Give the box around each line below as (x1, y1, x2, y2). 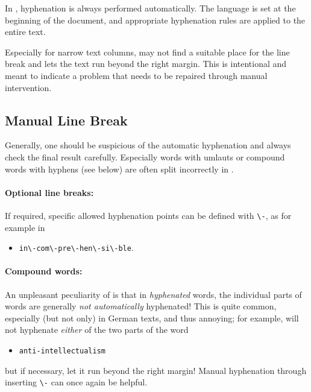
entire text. (5, 25, 46, 38)
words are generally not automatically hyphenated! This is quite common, (5, 300, 277, 312)
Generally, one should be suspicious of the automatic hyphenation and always (5, 139, 291, 151)
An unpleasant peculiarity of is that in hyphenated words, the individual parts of (5, 288, 302, 300)
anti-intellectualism (19, 347, 105, 356)
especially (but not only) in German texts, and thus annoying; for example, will (5, 311, 299, 324)
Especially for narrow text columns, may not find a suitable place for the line (5, 45, 290, 58)
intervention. (5, 81, 52, 93)
